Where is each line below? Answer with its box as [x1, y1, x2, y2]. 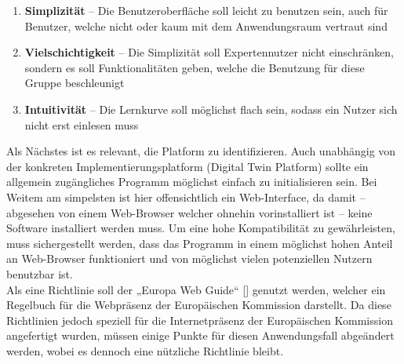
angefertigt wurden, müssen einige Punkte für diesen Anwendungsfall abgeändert [6, 327, 395, 344]
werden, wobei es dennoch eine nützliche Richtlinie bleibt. [6, 342, 284, 359]
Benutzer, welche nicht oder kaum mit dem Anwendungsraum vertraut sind [24, 17, 388, 34]
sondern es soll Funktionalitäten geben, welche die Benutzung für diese [24, 59, 365, 75]
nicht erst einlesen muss [24, 116, 139, 133]
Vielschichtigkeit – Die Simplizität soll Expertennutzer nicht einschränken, [24, 44, 394, 60]
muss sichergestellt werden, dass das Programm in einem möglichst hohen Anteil [6, 235, 393, 251]
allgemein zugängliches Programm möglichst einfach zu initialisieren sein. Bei [6, 173, 377, 190]
